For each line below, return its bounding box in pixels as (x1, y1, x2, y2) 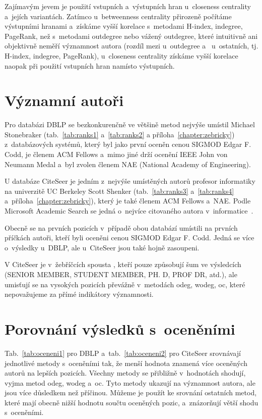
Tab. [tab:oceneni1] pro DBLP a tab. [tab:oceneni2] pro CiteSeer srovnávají (5, 347, 241, 358)
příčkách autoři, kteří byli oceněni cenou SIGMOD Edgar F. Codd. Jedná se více (5, 232, 254, 243)
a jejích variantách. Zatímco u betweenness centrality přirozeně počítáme (5, 11, 232, 21)
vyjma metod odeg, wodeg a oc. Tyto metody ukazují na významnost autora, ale (5, 377, 255, 388)
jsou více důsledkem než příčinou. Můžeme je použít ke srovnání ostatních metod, (5, 387, 257, 398)
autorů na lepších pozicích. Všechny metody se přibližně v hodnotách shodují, (5, 368, 246, 378)
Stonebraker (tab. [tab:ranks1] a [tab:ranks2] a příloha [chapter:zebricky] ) (5, 129, 235, 139)
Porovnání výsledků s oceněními (5, 318, 235, 339)
